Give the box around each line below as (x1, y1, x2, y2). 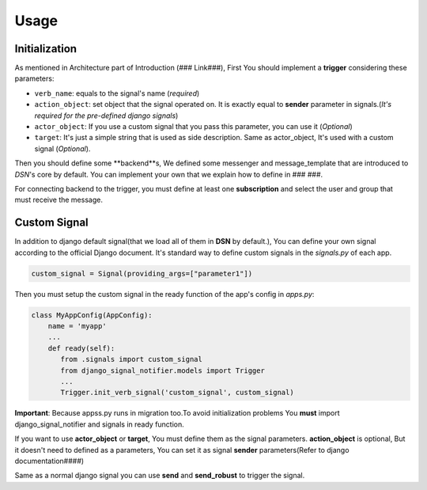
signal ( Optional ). (34, 143, 91, 154)
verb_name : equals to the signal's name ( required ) (34, 88, 200, 98)
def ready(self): (47, 344, 115, 352)
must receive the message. (14, 195, 103, 205)
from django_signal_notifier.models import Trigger (60, 366, 265, 375)
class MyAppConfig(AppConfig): (31, 310, 153, 320)
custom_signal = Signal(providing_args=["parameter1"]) (31, 269, 253, 278)
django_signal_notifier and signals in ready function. (14, 420, 185, 429)
